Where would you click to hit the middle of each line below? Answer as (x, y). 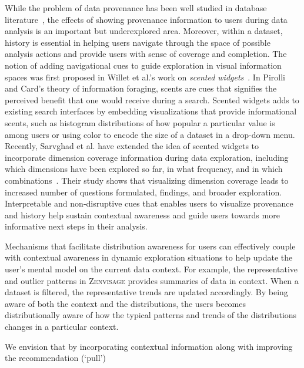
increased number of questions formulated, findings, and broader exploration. (143, 192)
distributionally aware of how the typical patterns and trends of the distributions (151, 315)
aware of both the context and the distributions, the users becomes (125, 303)
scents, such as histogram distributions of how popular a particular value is (140, 122)
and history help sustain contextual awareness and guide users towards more (142, 215)
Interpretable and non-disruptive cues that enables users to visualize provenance (149, 203)
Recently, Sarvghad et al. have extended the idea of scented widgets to (132, 146)
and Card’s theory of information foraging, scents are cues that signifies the (141, 88)
